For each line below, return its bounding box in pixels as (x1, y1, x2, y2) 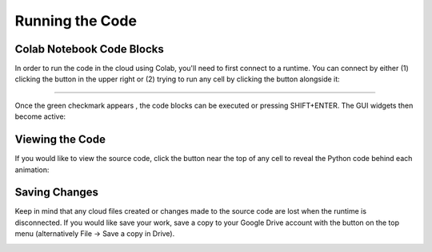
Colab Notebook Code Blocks (14, 42, 164, 56)
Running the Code (14, 12, 138, 30)
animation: (14, 164, 50, 175)
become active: (14, 112, 66, 121)
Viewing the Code (14, 132, 106, 147)
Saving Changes (14, 186, 99, 199)
